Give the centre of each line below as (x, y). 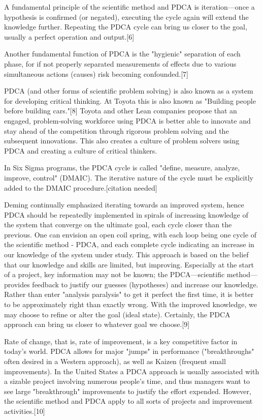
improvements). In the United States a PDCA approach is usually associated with (132, 371)
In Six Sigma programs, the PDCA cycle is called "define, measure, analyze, (122, 168)
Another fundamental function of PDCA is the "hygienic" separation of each (122, 54)
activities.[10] (25, 411)
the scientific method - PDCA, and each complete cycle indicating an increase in (129, 244)
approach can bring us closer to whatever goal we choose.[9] (97, 324)
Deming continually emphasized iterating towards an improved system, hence (124, 205)
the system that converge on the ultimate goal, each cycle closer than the (118, 224)
